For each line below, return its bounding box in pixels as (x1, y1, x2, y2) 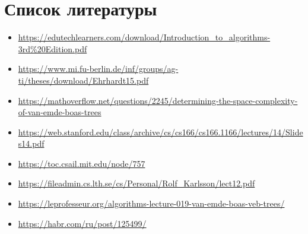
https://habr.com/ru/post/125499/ (18, 217, 147, 229)
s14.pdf (18, 137, 45, 150)
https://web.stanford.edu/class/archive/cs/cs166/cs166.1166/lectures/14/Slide (18, 125, 303, 138)
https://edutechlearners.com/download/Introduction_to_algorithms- (18, 31, 271, 43)
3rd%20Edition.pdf (18, 42, 87, 55)
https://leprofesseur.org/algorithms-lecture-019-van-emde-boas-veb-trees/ (18, 197, 285, 210)
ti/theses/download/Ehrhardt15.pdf (18, 74, 149, 86)
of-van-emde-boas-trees (18, 106, 101, 118)
